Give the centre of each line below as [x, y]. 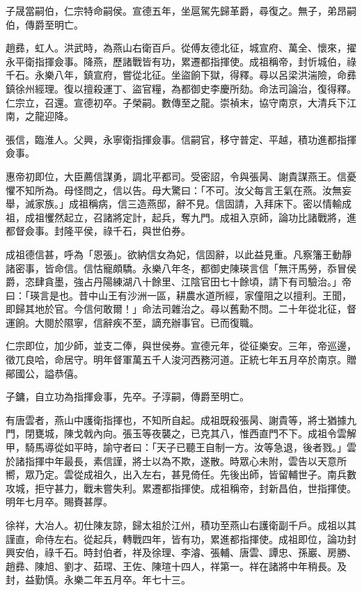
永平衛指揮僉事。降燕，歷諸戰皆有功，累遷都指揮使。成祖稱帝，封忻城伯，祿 [181, 61]
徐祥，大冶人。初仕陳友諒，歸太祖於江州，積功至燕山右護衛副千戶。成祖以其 [181, 525]
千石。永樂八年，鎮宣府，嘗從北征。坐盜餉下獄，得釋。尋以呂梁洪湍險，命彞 [181, 75]
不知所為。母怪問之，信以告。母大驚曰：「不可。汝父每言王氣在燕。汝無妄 [183, 190]
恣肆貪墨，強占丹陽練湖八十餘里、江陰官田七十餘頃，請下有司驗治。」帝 [188, 282]
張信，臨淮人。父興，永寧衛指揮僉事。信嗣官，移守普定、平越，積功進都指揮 [181, 139]
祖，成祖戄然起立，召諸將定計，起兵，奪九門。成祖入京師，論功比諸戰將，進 [181, 217]
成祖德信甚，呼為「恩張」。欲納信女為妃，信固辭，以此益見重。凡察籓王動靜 [179, 254]
